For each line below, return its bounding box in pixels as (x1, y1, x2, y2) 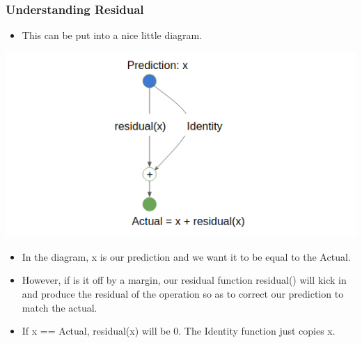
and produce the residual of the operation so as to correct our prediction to (22, 287, 344, 301)
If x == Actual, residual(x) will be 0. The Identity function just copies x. (22, 323, 336, 338)
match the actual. (22, 300, 97, 314)
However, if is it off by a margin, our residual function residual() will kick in (22, 273, 347, 287)
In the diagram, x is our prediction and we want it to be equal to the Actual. (22, 249, 351, 264)
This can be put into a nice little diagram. (22, 28, 203, 43)
